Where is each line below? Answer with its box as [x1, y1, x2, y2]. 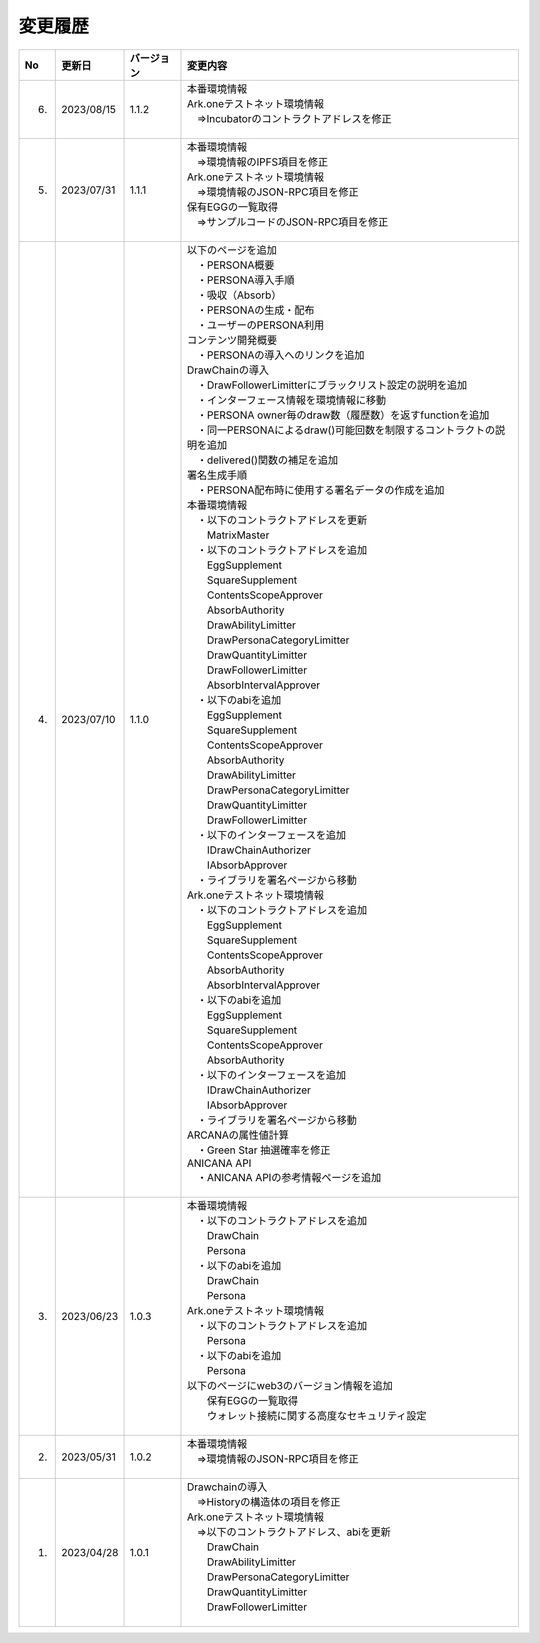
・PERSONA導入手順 [196, 273, 295, 287]
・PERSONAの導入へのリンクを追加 [196, 348, 365, 362]
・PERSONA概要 [196, 258, 275, 272]
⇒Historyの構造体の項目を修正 [196, 1495, 341, 1509]
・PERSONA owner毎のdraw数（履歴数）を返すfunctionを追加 [196, 408, 490, 422]
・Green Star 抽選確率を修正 [196, 1143, 331, 1157]
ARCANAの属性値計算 [186, 1128, 290, 1142]
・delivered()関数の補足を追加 [196, 453, 339, 467]
